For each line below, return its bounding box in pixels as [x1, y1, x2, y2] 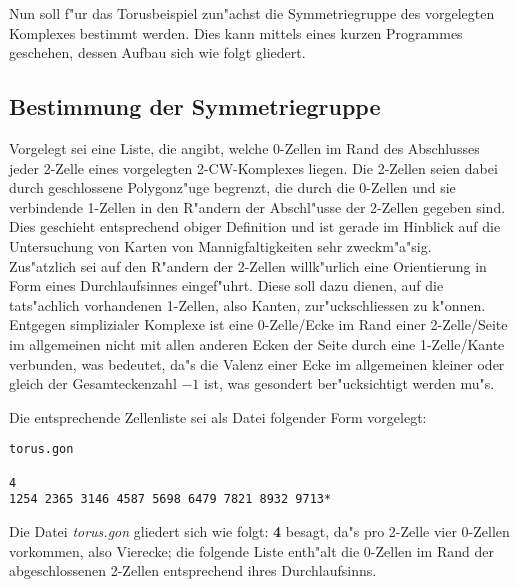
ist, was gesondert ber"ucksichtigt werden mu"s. [204, 373, 495, 394]
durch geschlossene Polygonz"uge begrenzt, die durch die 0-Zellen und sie [9, 177, 456, 198]
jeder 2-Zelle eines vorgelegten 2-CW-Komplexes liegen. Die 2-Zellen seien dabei [9, 157, 498, 178]
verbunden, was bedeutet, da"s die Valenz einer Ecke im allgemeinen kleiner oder [9, 353, 505, 374]
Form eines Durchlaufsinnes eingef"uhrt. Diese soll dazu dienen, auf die [9, 275, 444, 296]
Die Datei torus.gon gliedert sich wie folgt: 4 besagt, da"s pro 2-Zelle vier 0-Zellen [9, 520, 510, 541]
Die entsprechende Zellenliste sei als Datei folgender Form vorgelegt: [9, 406, 427, 427]
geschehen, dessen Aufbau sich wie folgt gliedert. [9, 42, 306, 63]
